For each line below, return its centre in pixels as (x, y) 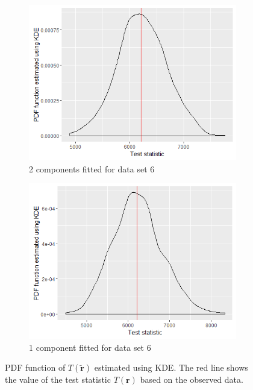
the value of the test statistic (58, 379)
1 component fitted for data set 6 (90, 347)
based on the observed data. (192, 379)
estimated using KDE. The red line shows (171, 367)
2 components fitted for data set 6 (92, 168)
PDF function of (35, 367)
